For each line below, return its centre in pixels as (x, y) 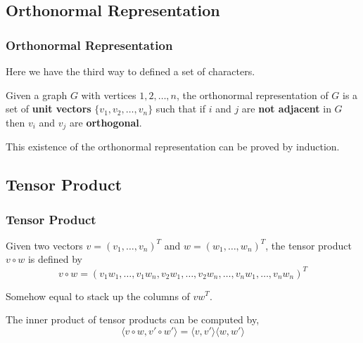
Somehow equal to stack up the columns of (98, 296)
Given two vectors (44, 245)
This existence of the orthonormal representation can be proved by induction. (173, 147)
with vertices (109, 95)
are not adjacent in (286, 109)
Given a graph (37, 95)
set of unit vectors (49, 109)
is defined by (55, 259)
